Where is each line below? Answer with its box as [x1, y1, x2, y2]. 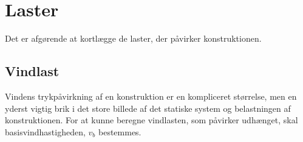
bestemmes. [98, 125, 141, 138]
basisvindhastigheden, [5, 125, 86, 138]
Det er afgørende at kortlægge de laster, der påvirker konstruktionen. [5, 32, 262, 45]
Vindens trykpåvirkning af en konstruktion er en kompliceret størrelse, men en [5, 89, 297, 102]
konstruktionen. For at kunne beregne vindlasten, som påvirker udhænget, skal [5, 114, 298, 126]
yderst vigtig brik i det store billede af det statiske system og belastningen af [5, 102, 291, 114]
